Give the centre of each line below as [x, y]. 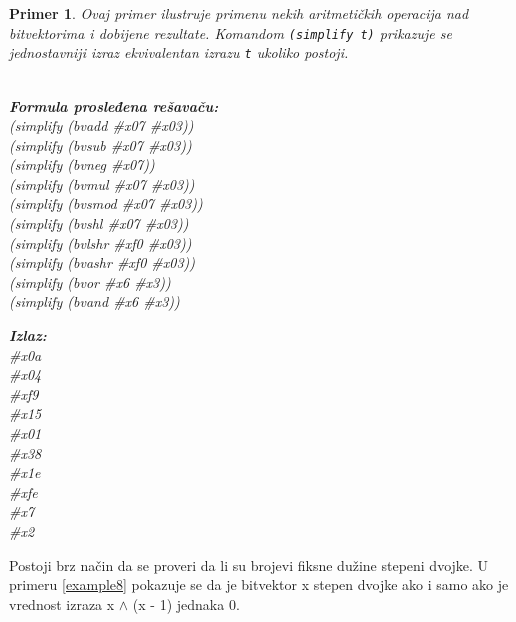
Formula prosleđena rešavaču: [114, 105]
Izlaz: [28, 335]
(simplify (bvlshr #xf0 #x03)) [100, 242]
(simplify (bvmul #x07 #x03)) [102, 183]
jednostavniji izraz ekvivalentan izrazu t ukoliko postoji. [179, 52]
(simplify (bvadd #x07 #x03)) [101, 125]
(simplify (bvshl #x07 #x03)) [99, 223]
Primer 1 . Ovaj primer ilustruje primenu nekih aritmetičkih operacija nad [239, 13]
